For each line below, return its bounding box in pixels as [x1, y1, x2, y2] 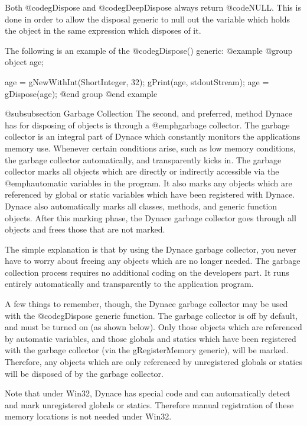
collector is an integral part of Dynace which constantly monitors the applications [5, 130, 301, 143]
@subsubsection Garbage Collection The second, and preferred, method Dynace [5, 107, 292, 120]
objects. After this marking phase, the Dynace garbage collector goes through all [5, 211, 296, 224]
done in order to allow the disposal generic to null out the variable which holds [5, 12, 290, 25]
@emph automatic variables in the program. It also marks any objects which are [5, 176, 292, 189]
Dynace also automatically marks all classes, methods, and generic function [5, 199, 277, 212]
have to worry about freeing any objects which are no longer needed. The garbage [5, 254, 301, 267]
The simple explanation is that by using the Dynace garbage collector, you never [5, 243, 297, 255]
